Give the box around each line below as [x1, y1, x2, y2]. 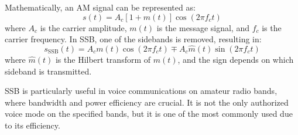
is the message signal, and [156, 21, 249, 33]
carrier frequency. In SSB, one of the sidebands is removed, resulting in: [5, 33, 262, 45]
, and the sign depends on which [177, 53, 294, 65]
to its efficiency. [5, 119, 60, 131]
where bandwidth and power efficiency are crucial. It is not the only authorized [5, 96, 289, 108]
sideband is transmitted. [5, 65, 92, 77]
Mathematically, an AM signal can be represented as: [5, 1, 196, 13]
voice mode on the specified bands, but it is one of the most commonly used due [5, 107, 293, 120]
